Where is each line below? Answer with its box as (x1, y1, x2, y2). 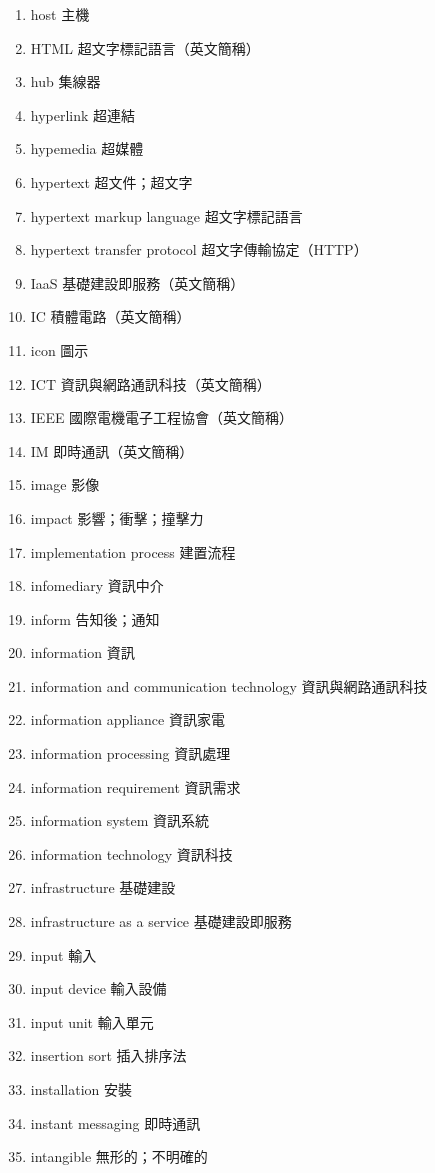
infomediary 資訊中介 (30, 575, 164, 596)
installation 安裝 (30, 1079, 133, 1099)
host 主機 (30, 4, 90, 24)
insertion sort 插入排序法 (30, 1045, 187, 1066)
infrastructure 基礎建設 (30, 877, 176, 898)
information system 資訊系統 (30, 810, 210, 831)
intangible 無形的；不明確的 (30, 1146, 208, 1167)
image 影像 (30, 474, 100, 495)
